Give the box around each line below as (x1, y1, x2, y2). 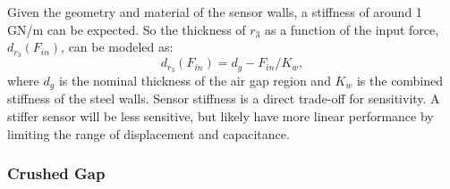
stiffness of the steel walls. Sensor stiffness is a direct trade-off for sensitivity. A (7, 89, 440, 108)
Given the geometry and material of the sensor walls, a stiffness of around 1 (7, 3, 422, 21)
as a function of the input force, (264, 20, 439, 38)
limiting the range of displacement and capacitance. (7, 124, 290, 143)
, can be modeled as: (61, 37, 174, 56)
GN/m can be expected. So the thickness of (7, 20, 246, 38)
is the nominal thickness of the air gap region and (58, 70, 331, 89)
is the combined (356, 70, 444, 89)
